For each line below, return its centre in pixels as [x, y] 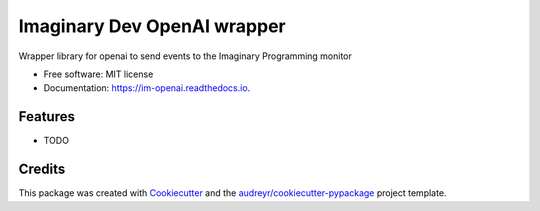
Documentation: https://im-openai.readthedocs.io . [147, 88]
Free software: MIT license [98, 74]
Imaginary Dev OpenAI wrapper [152, 26]
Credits [42, 169]
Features [46, 116]
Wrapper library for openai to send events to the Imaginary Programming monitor [185, 56]
